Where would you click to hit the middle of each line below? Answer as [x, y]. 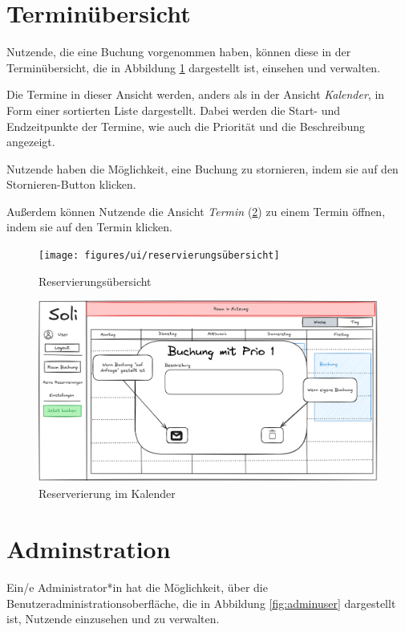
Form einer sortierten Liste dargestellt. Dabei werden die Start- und [174, 110]
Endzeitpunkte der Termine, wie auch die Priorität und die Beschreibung [186, 126]
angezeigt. [31, 142]
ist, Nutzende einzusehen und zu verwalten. [113, 619]
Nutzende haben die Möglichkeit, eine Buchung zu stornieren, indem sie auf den [202, 168]
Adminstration [89, 548]
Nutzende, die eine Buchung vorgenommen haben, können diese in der [179, 52]
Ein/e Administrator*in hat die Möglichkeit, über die [137, 587]
